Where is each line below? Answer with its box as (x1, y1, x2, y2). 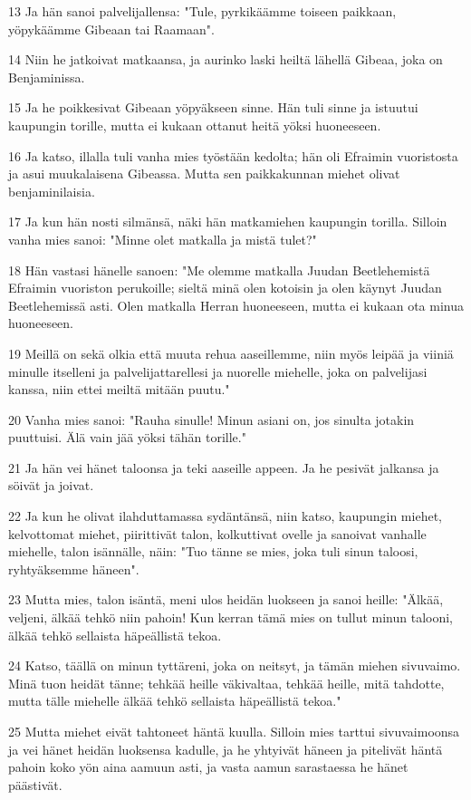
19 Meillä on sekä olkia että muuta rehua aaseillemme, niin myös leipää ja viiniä (8, 343, 454, 362)
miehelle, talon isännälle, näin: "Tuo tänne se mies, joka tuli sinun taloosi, (8, 542, 418, 561)
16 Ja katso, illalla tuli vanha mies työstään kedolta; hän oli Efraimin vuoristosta (8, 146, 458, 165)
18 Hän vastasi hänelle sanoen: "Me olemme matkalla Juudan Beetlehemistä (8, 260, 430, 279)
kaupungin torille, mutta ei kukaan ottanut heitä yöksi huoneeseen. (8, 115, 381, 134)
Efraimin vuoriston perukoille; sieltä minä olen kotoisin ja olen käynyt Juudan (8, 278, 442, 297)
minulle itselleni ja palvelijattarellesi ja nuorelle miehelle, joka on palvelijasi (8, 361, 428, 381)
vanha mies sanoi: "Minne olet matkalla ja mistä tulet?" (8, 229, 317, 248)
